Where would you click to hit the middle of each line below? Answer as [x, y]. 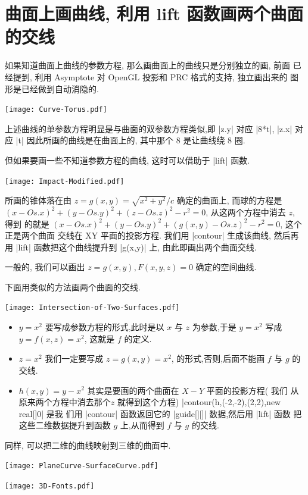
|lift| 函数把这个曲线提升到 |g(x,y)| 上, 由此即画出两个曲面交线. [136, 247]
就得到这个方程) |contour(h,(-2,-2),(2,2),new [199, 402]
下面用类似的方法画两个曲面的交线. [73, 286]
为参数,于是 [214, 327]
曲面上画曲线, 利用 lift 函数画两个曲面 [154, 13]
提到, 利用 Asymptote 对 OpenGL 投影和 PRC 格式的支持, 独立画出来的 [150, 76]
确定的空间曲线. [226, 267]
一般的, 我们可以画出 [45, 267]
